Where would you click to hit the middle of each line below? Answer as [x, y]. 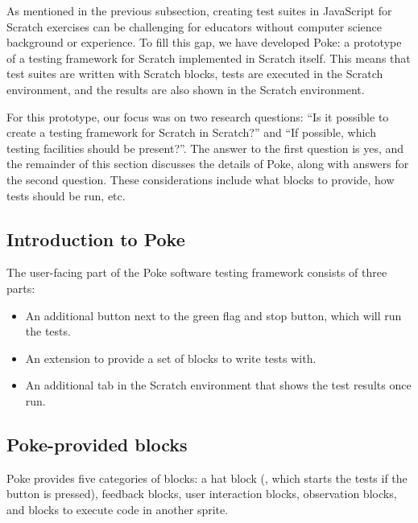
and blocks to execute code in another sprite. [118, 509]
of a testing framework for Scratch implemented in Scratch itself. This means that [209, 58]
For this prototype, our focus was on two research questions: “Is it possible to [198, 116]
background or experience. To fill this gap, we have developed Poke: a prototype [204, 42]
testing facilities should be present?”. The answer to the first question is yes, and [205, 148]
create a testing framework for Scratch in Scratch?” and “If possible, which [191, 132]
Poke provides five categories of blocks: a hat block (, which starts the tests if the [207, 478]
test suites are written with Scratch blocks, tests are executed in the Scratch [195, 74]
